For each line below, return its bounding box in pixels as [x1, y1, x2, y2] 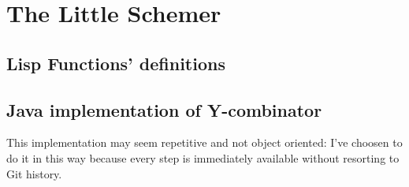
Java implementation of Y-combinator [6, 97, 322, 122]
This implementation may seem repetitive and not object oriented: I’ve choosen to [6, 134, 403, 151]
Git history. [6, 165, 62, 181]
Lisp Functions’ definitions [6, 50, 225, 75]
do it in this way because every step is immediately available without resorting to [6, 149, 400, 166]
